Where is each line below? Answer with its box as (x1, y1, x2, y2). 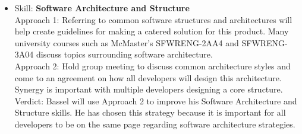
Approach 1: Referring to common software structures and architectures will (14, 13, 292, 25)
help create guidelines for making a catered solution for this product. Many (14, 25, 289, 37)
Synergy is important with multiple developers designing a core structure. (14, 83, 283, 95)
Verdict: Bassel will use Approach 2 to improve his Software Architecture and (14, 94, 297, 107)
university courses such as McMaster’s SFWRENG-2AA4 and (14, 36, 239, 49)
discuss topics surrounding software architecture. (36, 48, 213, 60)
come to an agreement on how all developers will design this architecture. (14, 71, 282, 84)
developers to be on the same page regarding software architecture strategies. (14, 117, 295, 130)
